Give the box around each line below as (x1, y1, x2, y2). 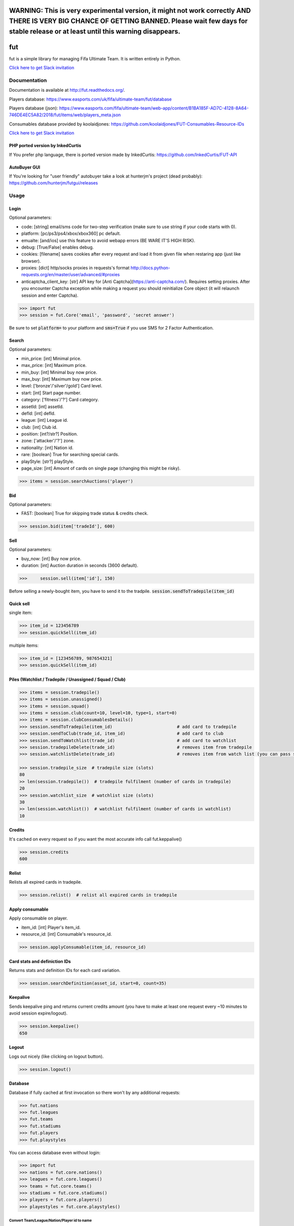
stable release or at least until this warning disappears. (9, 27, 181, 35)
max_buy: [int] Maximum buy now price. (21, 376, 103, 382)
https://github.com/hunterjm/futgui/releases (9, 180, 98, 186)
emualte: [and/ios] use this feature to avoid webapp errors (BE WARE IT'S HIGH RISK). (21, 237, 196, 243)
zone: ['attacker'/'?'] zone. (21, 438, 75, 444)
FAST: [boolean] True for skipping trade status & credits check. (21, 511, 148, 516)
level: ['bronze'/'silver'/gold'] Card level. (21, 383, 102, 389)
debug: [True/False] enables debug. (21, 244, 94, 250)
